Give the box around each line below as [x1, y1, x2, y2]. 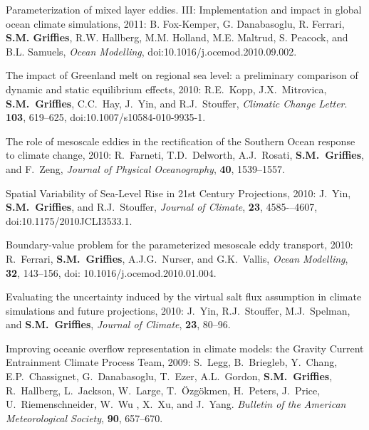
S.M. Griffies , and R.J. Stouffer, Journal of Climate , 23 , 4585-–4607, [6, 199, 318, 214]
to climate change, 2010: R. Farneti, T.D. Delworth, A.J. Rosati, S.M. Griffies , [6, 147, 364, 162]
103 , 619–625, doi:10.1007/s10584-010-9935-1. [6, 110, 206, 125]
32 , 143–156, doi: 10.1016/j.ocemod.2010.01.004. [6, 265, 217, 280]
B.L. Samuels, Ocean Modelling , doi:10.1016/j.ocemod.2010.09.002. [6, 43, 297, 58]
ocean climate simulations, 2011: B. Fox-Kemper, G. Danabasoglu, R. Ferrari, [6, 16, 345, 31]
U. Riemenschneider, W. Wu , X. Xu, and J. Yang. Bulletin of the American [6, 397, 346, 411]
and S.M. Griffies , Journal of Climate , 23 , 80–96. [6, 317, 231, 332]
